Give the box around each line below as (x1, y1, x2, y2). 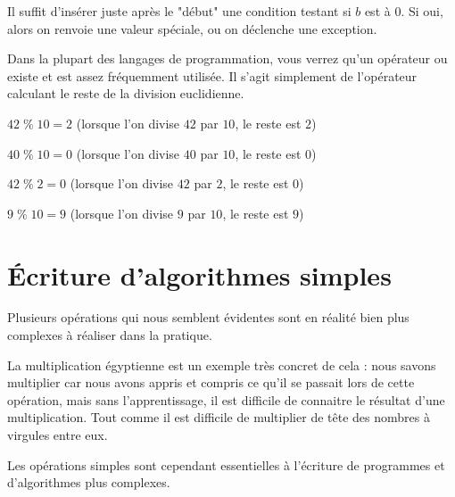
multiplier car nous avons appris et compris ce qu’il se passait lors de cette (7, 373, 415, 392)
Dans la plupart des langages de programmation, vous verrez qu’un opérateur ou (7, 49, 448, 68)
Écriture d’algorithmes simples (7, 256, 392, 293)
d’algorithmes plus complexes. (7, 473, 170, 492)
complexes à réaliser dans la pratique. (7, 326, 212, 344)
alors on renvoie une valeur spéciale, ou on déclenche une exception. (7, 19, 377, 37)
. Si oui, (401, 2, 443, 20)
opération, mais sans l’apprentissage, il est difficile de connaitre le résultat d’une (7, 390, 445, 409)
